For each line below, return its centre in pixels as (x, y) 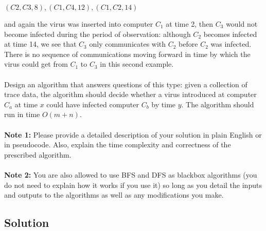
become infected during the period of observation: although (97, 34)
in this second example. (137, 64)
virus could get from (36, 64)
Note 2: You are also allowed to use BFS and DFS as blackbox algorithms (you (131, 174)
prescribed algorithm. (38, 154)
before (188, 44)
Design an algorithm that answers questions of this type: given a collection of (126, 84)
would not (242, 24)
